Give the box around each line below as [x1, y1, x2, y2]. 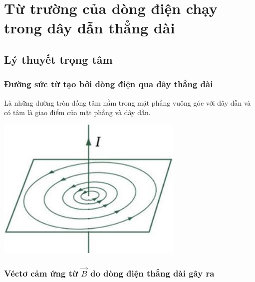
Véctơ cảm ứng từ [4, 267, 78, 279]
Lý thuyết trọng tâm [4, 51, 113, 67]
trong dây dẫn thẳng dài [4, 17, 175, 38]
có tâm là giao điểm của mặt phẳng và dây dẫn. [4, 107, 151, 118]
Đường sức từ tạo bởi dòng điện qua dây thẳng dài [4, 78, 213, 90]
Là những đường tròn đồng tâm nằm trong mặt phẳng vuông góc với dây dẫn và [4, 97, 251, 108]
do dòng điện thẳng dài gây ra [90, 267, 215, 279]
